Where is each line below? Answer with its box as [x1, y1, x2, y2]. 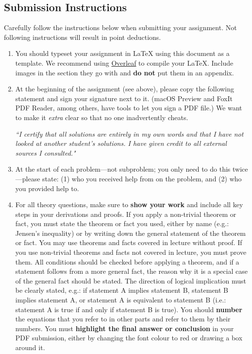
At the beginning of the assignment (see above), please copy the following [15, 84, 235, 94]
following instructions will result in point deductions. [4, 32, 161, 42]
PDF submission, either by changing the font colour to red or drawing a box [15, 333, 243, 343]
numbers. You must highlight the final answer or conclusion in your [15, 323, 234, 333]
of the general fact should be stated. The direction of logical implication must [15, 275, 246, 285]
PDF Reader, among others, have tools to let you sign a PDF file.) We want [15, 103, 242, 113]
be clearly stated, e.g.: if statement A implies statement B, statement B [15, 285, 229, 295]
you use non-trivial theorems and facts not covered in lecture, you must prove [15, 247, 247, 257]
